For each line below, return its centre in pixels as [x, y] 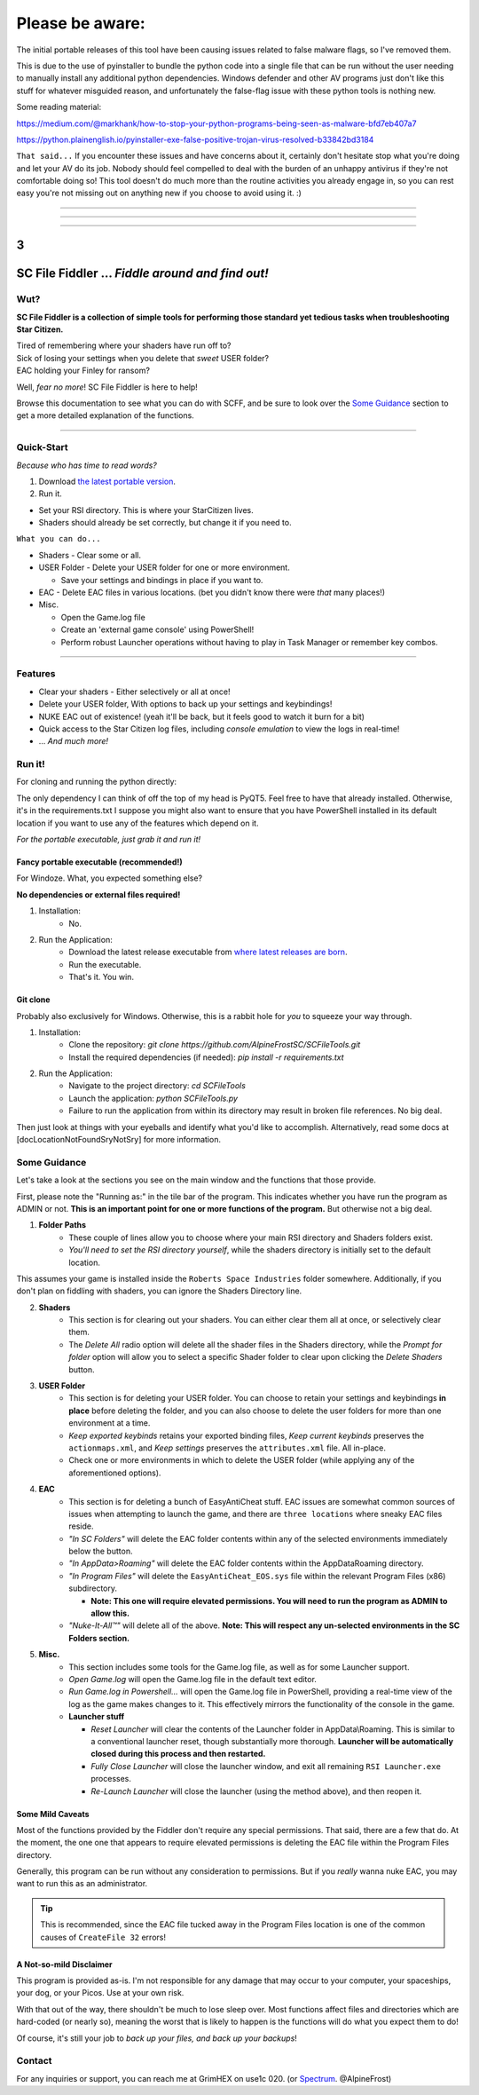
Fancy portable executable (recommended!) [99, 862]
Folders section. [99, 1638]
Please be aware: [81, 23]
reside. [81, 1526]
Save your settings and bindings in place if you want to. [162, 580]
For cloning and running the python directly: [97, 782]
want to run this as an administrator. [82, 1884]
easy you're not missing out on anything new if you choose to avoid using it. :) [159, 193]
